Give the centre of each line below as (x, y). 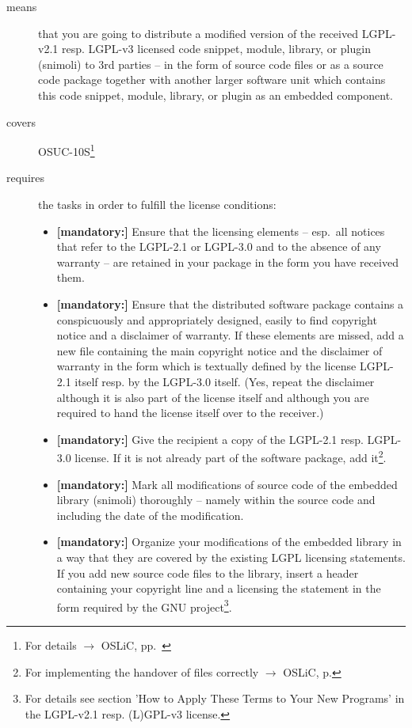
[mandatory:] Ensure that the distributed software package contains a (230, 303)
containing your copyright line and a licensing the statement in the (219, 588)
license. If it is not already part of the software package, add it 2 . (231, 456)
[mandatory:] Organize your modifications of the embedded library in (229, 542)
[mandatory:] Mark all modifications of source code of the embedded (227, 484)
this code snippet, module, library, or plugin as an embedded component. (216, 95)
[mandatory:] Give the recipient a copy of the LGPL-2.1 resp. (210, 439)
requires (25, 178)
